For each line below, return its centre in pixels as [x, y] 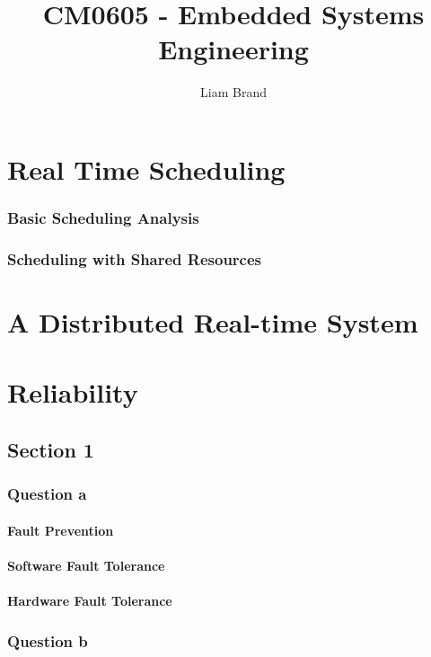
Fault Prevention [61, 530]
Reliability [73, 392]
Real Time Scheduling [146, 169]
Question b [48, 640]
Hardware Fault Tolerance [90, 601]
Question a [47, 494]
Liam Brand [233, 92]
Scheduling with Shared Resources [135, 258]
